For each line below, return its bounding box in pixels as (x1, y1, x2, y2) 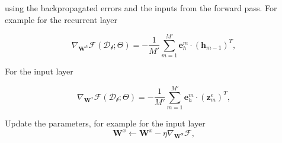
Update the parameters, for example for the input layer (5, 117, 206, 129)
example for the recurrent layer (5, 13, 117, 25)
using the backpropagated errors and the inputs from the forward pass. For (5, 2, 277, 14)
